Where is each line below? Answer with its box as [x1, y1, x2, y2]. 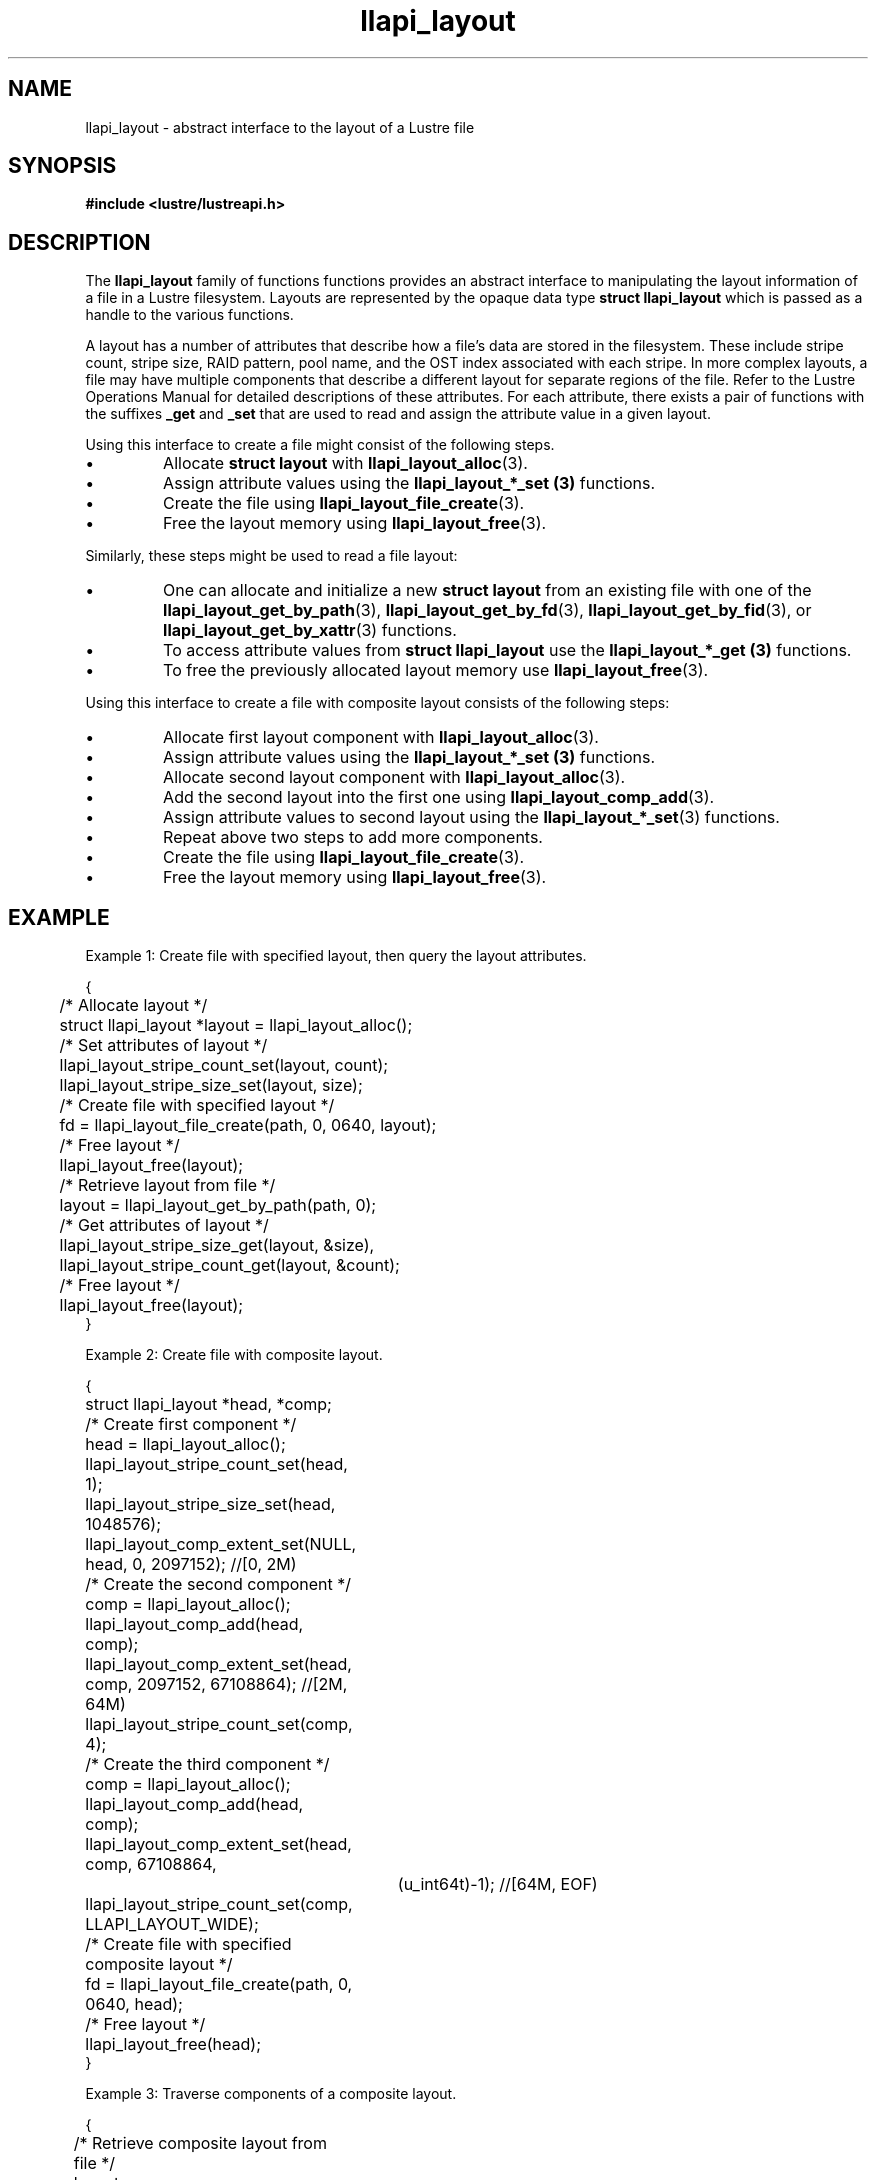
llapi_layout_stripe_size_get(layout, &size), [59, 1235, 375, 1256]
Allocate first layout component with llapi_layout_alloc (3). [163, 727, 599, 748]
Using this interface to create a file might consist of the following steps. [85, 436, 555, 454]
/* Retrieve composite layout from [73, 2133, 327, 2154]
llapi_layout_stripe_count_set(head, [85, 1454, 348, 1475]
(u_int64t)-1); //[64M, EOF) [397, 1874, 598, 1895]
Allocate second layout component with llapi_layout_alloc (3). [163, 767, 626, 788]
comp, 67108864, [85, 1854, 217, 1875]
